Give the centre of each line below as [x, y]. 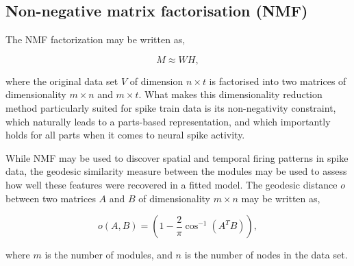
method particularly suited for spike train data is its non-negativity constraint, [171, 107]
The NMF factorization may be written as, [96, 39]
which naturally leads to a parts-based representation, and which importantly [168, 121]
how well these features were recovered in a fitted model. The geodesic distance [172, 184]
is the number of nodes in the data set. [266, 255]
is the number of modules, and [109, 255]
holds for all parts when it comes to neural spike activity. [125, 135]
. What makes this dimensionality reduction [230, 94]
